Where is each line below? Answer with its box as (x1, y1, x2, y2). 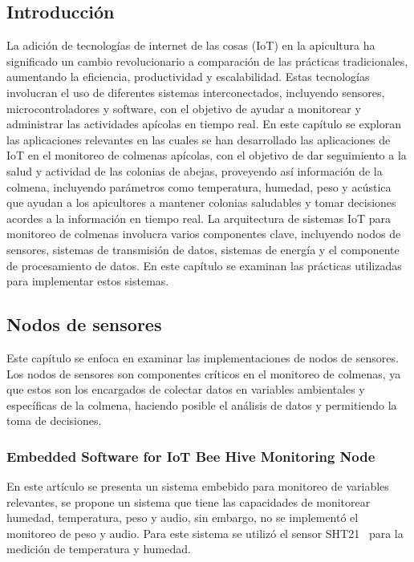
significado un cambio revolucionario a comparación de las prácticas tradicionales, (6, 52, 408, 69)
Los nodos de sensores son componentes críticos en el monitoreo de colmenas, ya (6, 365, 401, 382)
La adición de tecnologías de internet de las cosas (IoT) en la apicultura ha (6, 37, 375, 54)
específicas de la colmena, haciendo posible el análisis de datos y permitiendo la (6, 396, 397, 413)
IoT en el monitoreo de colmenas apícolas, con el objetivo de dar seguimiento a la (6, 147, 407, 164)
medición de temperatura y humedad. (6, 540, 191, 557)
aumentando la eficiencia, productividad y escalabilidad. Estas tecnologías (6, 68, 370, 85)
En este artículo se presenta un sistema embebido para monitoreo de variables (6, 478, 389, 495)
